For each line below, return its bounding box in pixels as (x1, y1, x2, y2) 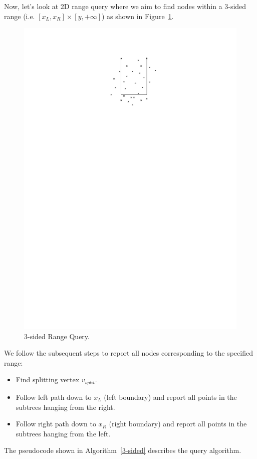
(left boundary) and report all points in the (104, 391, 237, 402)
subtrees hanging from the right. (16, 401, 115, 412)
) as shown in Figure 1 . (101, 11, 174, 21)
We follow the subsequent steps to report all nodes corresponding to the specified (4, 348, 253, 358)
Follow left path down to (16, 391, 92, 402)
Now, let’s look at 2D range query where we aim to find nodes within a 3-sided (4, 1, 246, 11)
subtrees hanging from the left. (16, 428, 111, 438)
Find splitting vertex (16, 374, 80, 385)
